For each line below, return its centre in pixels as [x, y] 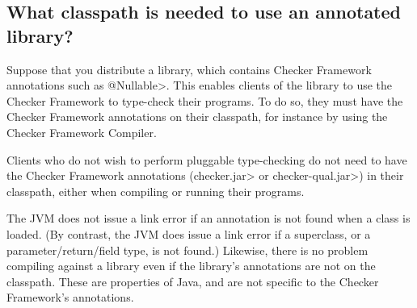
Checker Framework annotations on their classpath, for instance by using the [197, 117]
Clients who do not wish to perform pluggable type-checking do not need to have [207, 159]
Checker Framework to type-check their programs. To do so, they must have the [205, 100]
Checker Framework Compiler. [82, 132]
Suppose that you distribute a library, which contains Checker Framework [189, 69]
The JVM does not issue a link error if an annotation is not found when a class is [208, 218]
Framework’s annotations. [70, 297]
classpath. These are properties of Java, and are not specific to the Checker [193, 281]
